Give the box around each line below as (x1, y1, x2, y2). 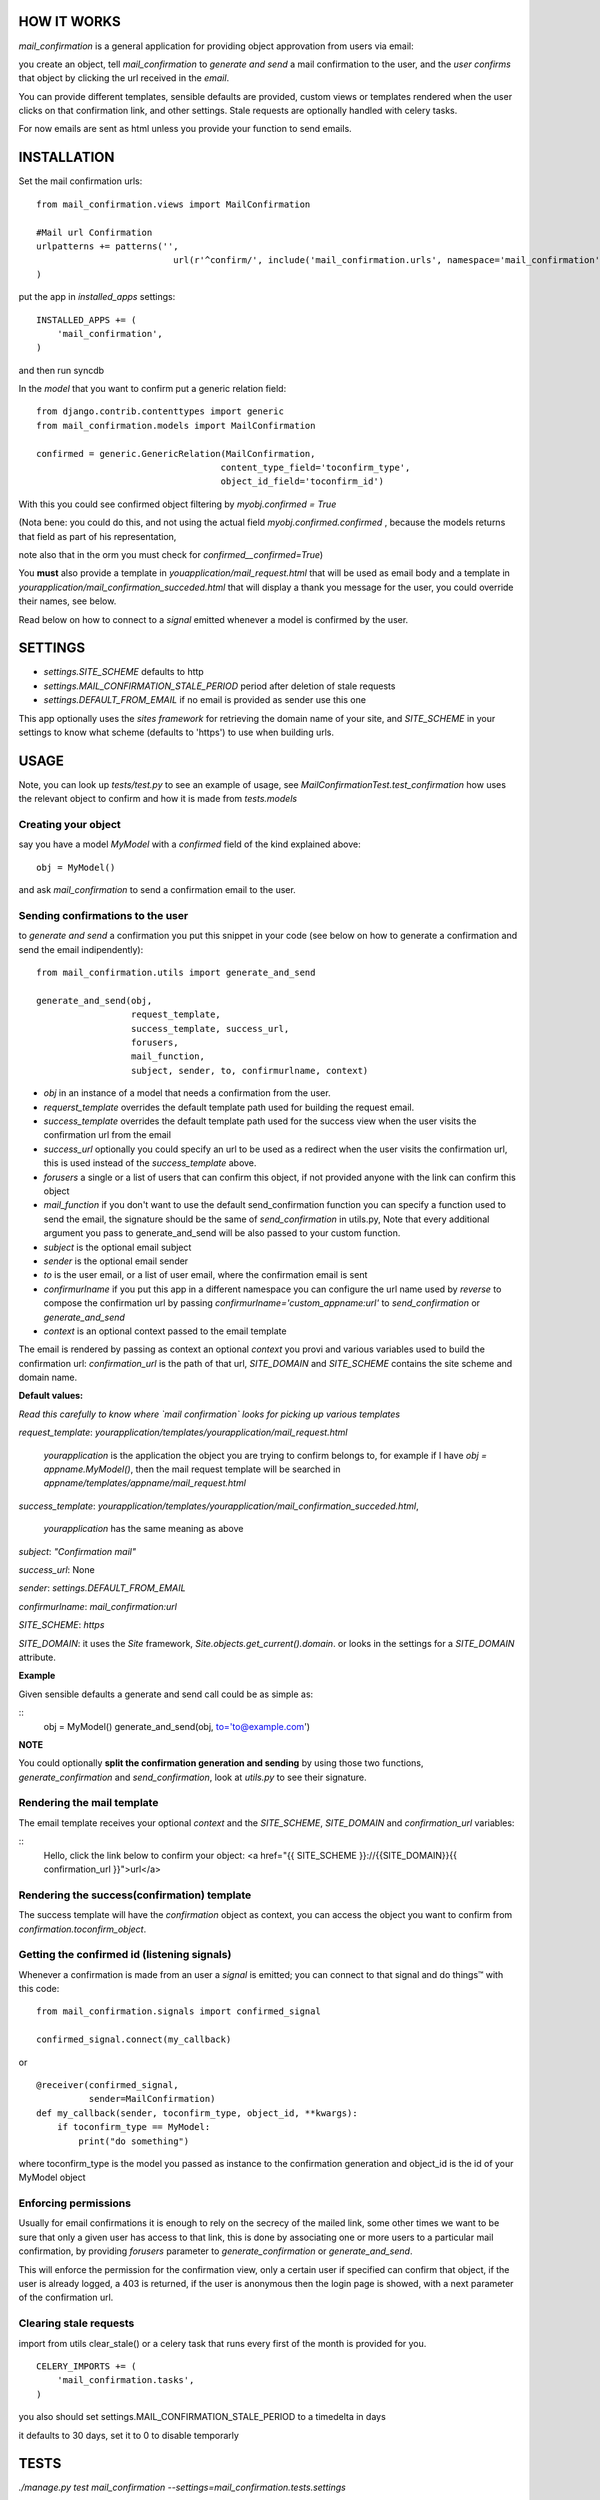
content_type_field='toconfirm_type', (220, 462, 411, 474)
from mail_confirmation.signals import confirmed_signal (36, 2006, 322, 2017)
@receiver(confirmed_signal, (36, 2080, 179, 2090)
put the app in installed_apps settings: (18, 291, 176, 303)
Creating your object (18, 818, 122, 832)
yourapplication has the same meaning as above (43, 1523, 244, 1535)
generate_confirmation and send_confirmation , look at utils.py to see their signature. (18, 1771, 367, 1783)
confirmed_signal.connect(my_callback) (36, 2034, 232, 2045)
